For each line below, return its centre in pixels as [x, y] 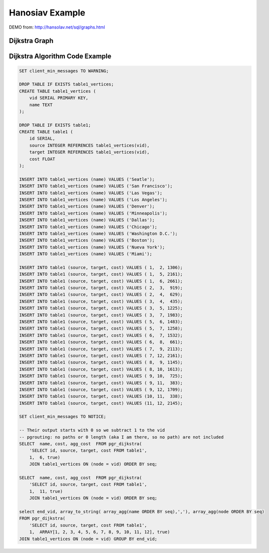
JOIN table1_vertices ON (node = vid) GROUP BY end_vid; [88, 539]
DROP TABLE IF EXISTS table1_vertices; [66, 84]
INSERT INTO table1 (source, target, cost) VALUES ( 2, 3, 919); [101, 288]
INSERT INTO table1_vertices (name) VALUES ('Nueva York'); [92, 247]
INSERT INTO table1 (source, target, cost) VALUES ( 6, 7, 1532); [101, 335]
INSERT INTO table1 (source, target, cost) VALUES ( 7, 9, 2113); [101, 349]
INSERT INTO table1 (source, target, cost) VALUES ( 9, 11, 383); [101, 383]
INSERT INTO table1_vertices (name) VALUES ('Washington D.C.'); [98, 233]
